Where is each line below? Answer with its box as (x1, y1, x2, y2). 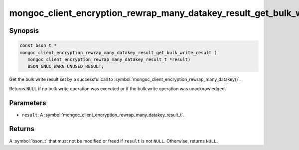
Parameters (9, 99, 46, 107)
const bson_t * (19, 43, 57, 48)
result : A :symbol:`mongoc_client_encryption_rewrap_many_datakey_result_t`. (21, 112, 184, 118)
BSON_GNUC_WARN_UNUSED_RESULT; (27, 64, 104, 69)
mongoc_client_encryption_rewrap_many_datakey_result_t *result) (27, 56, 191, 62)
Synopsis (9, 26, 39, 35)
